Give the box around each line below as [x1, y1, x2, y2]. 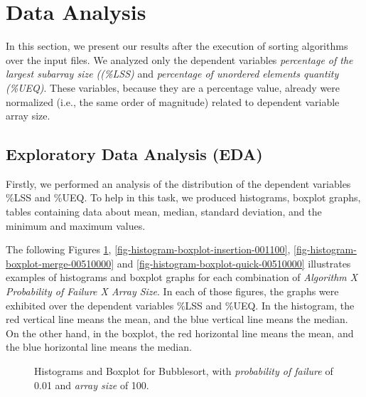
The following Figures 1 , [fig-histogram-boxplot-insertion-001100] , [6, 242, 291, 257]
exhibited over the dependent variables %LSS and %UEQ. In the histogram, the [6, 297, 355, 312]
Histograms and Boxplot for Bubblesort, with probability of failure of [34, 364, 333, 379]
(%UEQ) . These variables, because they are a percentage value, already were [6, 80, 340, 95]
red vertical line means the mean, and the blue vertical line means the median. [6, 312, 348, 327]
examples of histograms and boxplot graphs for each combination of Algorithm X [6, 270, 358, 285]
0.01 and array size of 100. [34, 377, 149, 392]
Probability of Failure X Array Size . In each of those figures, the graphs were [6, 284, 339, 299]
